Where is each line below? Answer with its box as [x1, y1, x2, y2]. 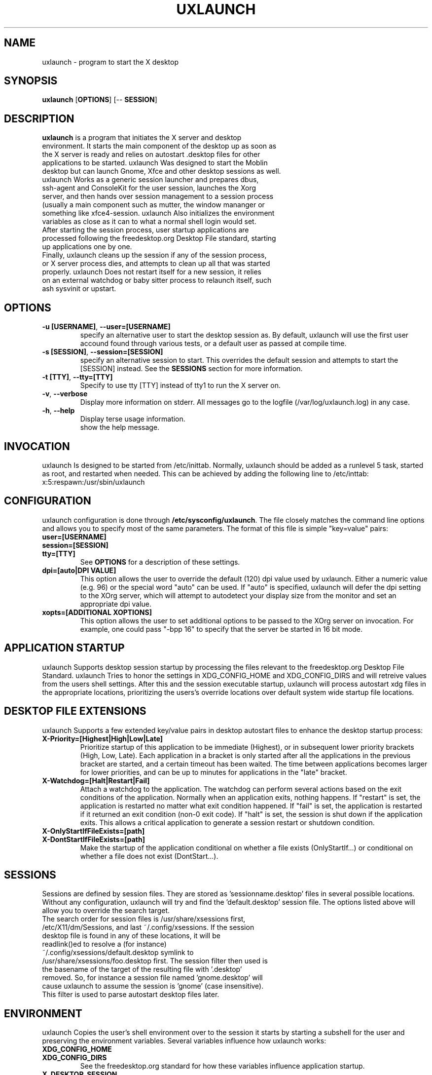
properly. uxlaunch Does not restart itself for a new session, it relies [42, 268, 261, 276]
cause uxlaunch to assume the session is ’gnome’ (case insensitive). [42, 982, 264, 991]
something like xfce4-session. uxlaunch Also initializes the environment [42, 209, 275, 218]
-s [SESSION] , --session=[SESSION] [42, 347, 163, 356]
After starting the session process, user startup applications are [42, 226, 249, 234]
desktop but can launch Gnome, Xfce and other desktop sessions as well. [42, 167, 281, 176]
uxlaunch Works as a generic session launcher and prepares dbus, [42, 175, 259, 184]
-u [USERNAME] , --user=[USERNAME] [42, 322, 171, 331]
